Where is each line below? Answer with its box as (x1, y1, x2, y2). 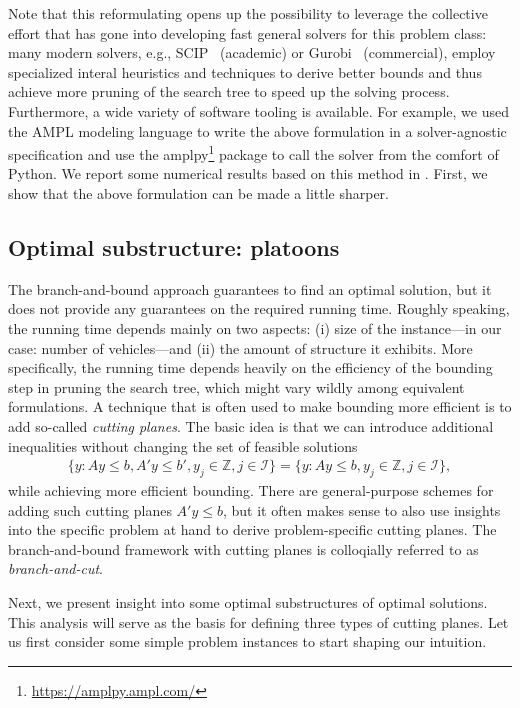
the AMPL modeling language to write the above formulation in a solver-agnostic (8, 120, 507, 141)
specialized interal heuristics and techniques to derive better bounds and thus (8, 61, 482, 82)
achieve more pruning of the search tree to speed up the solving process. (8, 81, 450, 102)
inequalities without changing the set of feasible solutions (8, 435, 358, 456)
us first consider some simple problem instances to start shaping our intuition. (8, 631, 487, 652)
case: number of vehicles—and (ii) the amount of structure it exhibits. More (8, 337, 473, 358)
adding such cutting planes (8, 499, 172, 520)
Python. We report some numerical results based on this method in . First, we (8, 163, 488, 184)
